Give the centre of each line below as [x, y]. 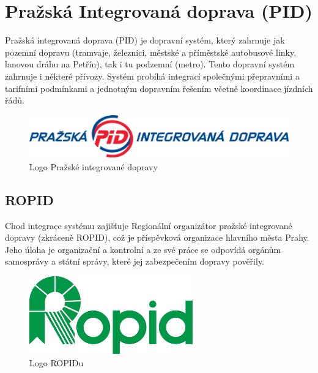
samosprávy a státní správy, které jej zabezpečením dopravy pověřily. [135, 261]
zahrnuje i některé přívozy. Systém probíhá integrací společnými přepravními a [152, 76]
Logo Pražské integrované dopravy [94, 166]
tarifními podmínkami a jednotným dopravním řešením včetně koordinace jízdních [159, 88]
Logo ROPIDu [57, 362]
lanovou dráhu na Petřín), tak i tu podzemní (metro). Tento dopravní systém [150, 64]
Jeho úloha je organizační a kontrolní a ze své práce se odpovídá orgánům [143, 249]
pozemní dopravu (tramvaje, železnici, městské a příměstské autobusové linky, [151, 52]
